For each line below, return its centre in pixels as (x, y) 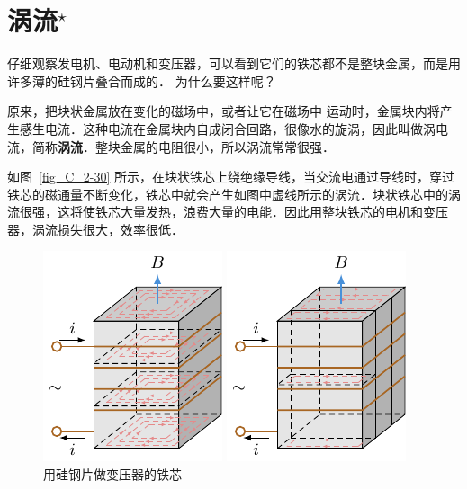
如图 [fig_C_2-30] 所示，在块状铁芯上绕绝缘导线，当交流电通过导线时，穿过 (231, 177)
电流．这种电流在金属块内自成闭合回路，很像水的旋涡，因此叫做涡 (240, 128)
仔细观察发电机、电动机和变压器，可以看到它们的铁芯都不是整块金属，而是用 (234, 63)
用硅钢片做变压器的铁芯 (112, 474)
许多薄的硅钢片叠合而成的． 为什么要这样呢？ (142, 80)
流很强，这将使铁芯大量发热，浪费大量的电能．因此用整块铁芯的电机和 (215, 212)
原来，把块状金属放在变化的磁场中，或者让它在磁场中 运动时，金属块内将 (224, 111)
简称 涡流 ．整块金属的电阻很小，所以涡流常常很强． (183, 146)
